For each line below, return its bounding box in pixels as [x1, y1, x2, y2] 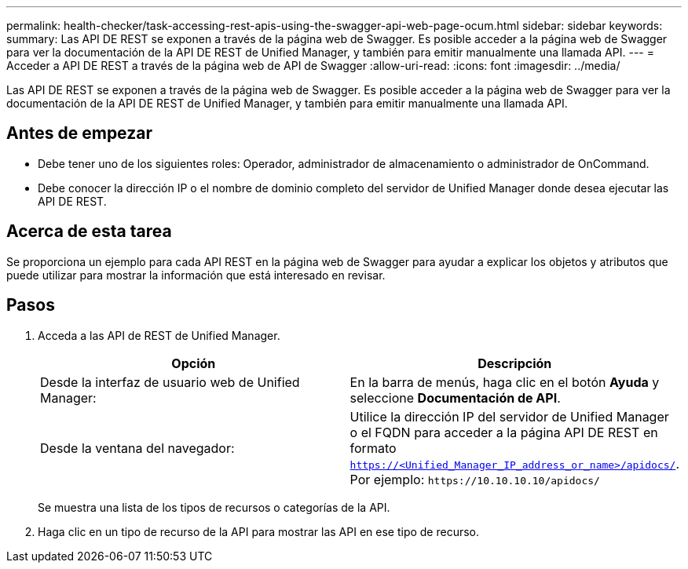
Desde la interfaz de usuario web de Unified [40, 374, 300, 390]
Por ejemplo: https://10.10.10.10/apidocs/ [349, 471, 600, 487]
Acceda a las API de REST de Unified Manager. [38, 328, 280, 342]
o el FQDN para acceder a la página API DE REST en [349, 424, 658, 440]
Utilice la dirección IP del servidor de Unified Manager [349, 408, 669, 425]
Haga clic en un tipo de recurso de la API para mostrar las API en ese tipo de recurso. [38, 524, 480, 538]
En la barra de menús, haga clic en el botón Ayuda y [349, 374, 660, 390]
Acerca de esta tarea [6, 221, 172, 242]
